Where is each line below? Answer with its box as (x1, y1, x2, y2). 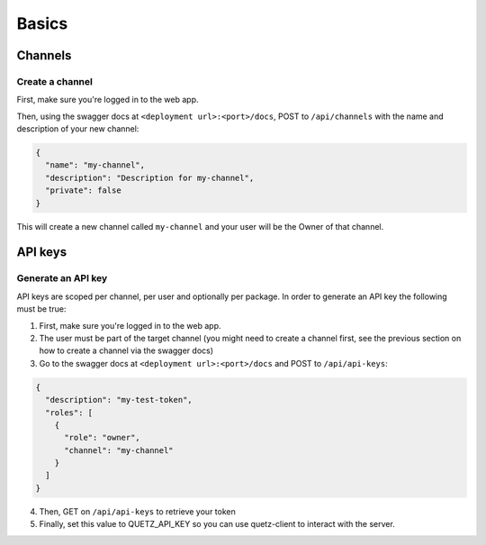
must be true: (16, 304, 67, 314)
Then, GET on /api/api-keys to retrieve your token (39, 505, 236, 517)
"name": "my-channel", (45, 160, 146, 170)
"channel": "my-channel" (64, 445, 175, 455)
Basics (16, 14, 68, 33)
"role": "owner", (64, 432, 141, 443)
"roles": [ (45, 407, 94, 418)
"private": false (45, 186, 121, 195)
